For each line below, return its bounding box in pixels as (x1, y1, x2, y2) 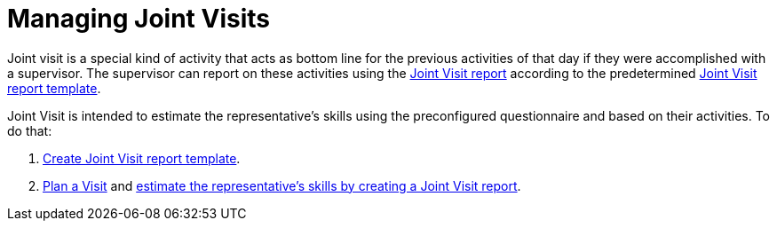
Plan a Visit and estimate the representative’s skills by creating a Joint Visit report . (43, 177, 521, 193)
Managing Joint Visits (7, 4, 270, 34)
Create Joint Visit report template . (43, 150, 241, 166)
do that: (7, 122, 52, 138)
